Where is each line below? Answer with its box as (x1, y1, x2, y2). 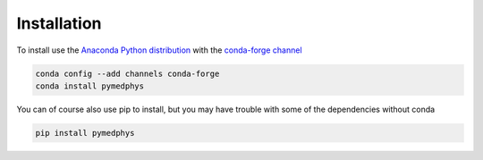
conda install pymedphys (35, 80, 145, 91)
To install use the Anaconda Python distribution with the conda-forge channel (16, 45, 303, 55)
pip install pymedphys (35, 128, 135, 138)
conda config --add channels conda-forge (35, 68, 220, 79)
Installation (16, 13, 102, 33)
